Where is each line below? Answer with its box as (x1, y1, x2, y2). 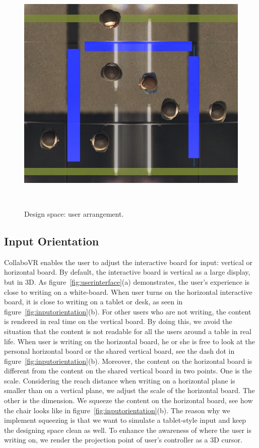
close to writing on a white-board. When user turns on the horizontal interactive (4, 286, 252, 297)
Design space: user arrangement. (24, 208, 124, 219)
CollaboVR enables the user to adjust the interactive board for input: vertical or (4, 257, 253, 267)
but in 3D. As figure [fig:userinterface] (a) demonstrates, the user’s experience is (4, 276, 250, 287)
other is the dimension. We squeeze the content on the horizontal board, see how (4, 395, 253, 406)
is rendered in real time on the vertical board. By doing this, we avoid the (4, 316, 232, 327)
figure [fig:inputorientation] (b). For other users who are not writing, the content (4, 306, 251, 316)
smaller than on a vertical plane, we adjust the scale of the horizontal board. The (4, 385, 255, 396)
